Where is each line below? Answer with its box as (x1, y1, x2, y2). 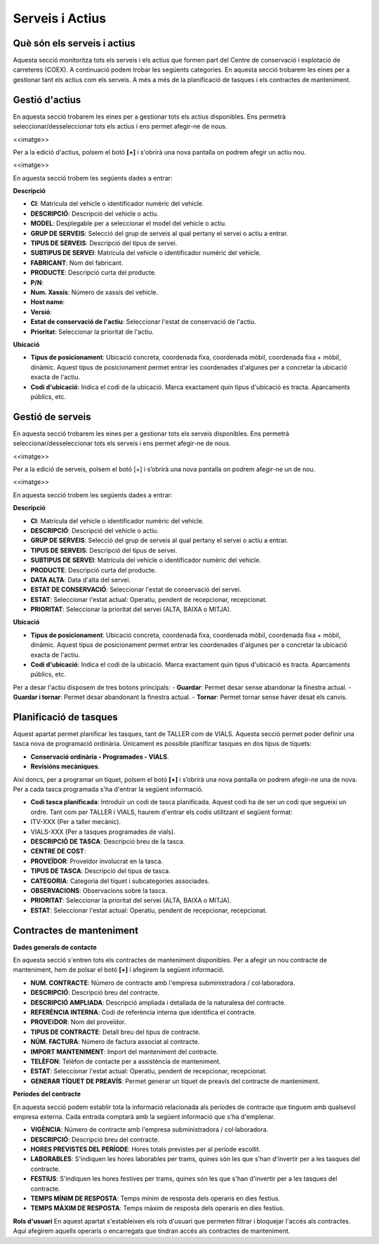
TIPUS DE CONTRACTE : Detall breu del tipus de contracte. (30, 1028, 201, 1036)
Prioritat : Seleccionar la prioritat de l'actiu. (30, 327, 154, 336)
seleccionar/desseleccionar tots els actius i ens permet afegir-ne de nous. (13, 122, 227, 131)
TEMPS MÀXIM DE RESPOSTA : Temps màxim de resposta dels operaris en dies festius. (30, 1204, 285, 1212)
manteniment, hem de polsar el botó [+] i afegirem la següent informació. (13, 966, 225, 974)
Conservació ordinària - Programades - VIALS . (30, 752, 169, 761)
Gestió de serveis (13, 411, 91, 423)
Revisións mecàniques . (30, 762, 100, 771)
